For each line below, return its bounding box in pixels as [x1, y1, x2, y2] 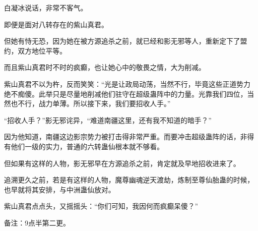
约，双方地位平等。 [4, 45, 66, 56]
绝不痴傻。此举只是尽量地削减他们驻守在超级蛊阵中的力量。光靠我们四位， [4, 88, 247, 99]
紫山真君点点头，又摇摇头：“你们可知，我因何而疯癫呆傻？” [4, 201, 198, 211]
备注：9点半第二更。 [4, 217, 70, 228]
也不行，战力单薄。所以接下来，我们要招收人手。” [10, 98, 171, 109]
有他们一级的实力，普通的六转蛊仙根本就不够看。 [4, 141, 164, 151]
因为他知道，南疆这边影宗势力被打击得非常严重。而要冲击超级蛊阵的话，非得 [4, 131, 254, 142]
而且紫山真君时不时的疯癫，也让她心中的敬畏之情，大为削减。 [4, 62, 205, 72]
